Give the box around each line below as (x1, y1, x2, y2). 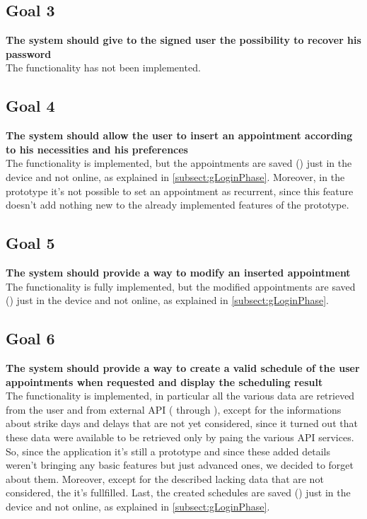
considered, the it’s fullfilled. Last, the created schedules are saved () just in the (6, 485, 351, 500)
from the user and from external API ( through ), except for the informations (6, 402, 342, 416)
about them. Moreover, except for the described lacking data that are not (6, 471, 324, 486)
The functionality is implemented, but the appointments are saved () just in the (6, 156, 352, 170)
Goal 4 (6, 95, 55, 117)
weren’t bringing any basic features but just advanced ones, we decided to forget (6, 457, 354, 472)
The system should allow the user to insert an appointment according (6, 128, 353, 143)
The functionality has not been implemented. (6, 60, 201, 75)
